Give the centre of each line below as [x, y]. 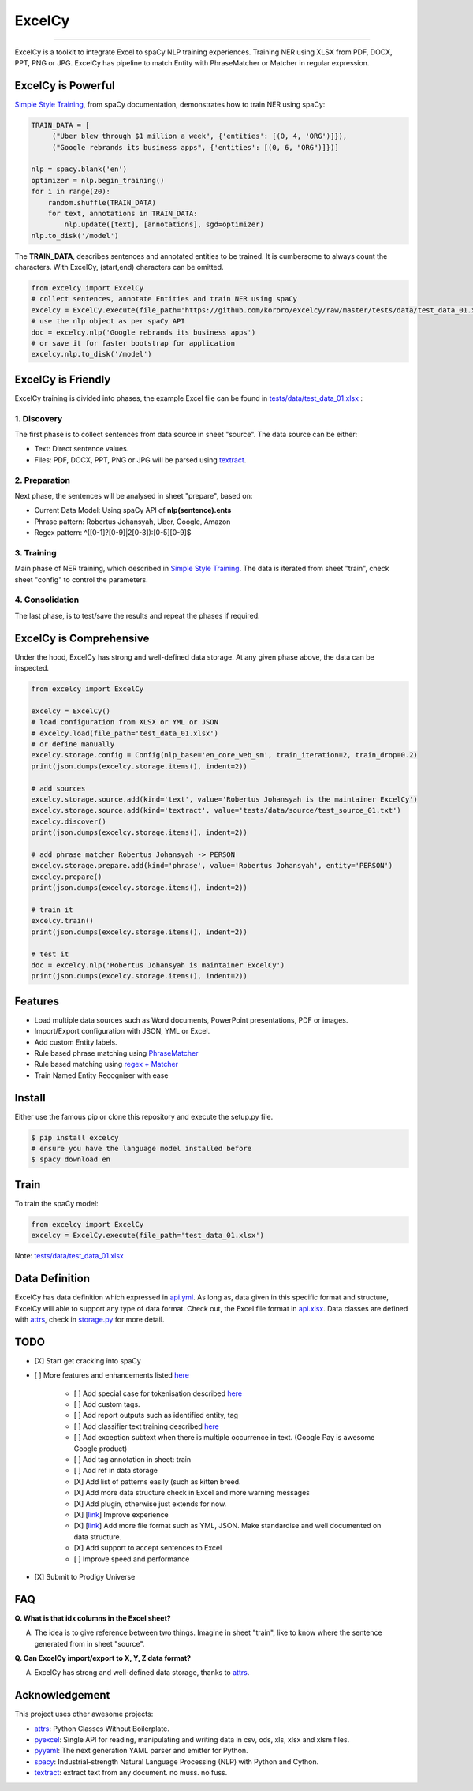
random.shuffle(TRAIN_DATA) [102, 202]
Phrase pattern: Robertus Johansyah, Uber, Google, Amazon [132, 522]
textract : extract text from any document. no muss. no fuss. [131, 1773]
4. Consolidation [47, 600]
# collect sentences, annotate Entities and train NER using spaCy [164, 299]
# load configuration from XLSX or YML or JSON [125, 722]
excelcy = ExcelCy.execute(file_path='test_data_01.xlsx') [147, 1236]
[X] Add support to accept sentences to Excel [148, 1548]
